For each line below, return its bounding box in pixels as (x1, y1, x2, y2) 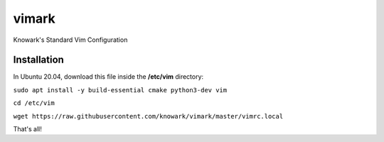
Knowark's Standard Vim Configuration (13, 35, 128, 44)
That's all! (13, 125, 42, 133)
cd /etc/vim (13, 99, 55, 107)
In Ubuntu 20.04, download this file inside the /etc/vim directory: (13, 72, 204, 81)
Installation (13, 54, 64, 66)
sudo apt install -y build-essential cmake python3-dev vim (13, 86, 228, 94)
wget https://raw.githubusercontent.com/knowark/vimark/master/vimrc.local (13, 112, 284, 120)
